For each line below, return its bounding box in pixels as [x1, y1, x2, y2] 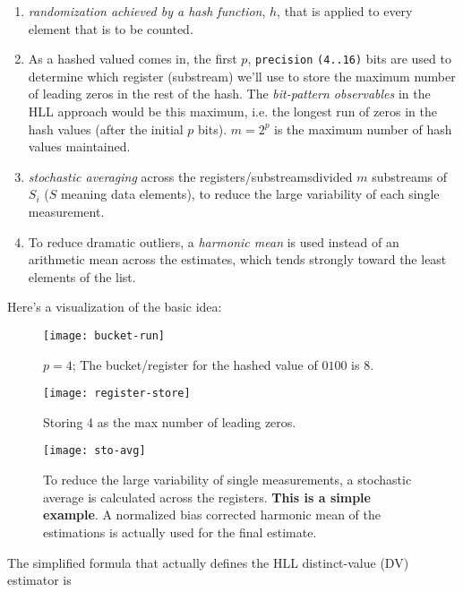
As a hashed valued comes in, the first [28, 49, 237, 68]
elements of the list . [28, 267, 136, 286]
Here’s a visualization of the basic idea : [7, 297, 222, 316]
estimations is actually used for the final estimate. [43, 522, 317, 541]
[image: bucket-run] [43, 329, 166, 342]
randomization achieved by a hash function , [28, 2, 266, 20]
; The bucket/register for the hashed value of [72, 355, 318, 373]
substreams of [372, 167, 448, 185]
